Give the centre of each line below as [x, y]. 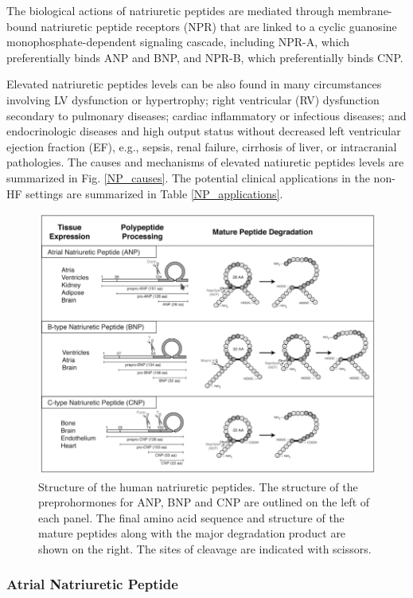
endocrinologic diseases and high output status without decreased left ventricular [204, 131]
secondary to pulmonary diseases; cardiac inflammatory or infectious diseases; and [206, 115]
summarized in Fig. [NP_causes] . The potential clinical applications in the [188, 177]
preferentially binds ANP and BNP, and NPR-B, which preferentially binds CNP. [205, 57]
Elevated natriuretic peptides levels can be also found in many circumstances [194, 84]
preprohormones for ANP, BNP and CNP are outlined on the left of [204, 502]
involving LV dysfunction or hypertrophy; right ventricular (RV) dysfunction [193, 99]
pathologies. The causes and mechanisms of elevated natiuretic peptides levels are [205, 162]
